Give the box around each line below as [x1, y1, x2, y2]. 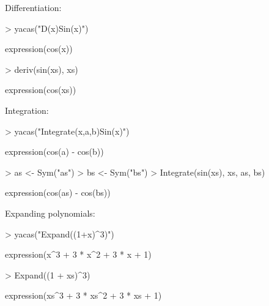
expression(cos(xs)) [5, 83, 76, 96]
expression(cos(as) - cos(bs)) [5, 186, 111, 199]
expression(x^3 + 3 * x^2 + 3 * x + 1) [5, 248, 152, 261]
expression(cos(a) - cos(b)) [5, 145, 104, 158]
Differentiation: [5, 1, 62, 13]
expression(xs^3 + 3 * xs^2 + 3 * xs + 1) [5, 289, 162, 302]
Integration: [5, 103, 49, 116]
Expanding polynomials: [5, 206, 95, 219]
